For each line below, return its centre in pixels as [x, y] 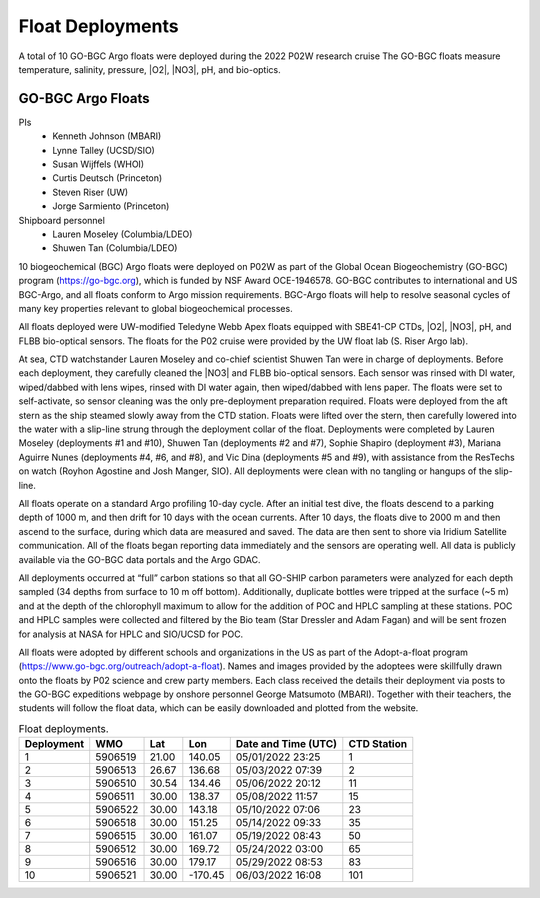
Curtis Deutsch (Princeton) [107, 178]
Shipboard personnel [61, 220]
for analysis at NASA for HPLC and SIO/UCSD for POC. [131, 634]
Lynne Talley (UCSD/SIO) [103, 150]
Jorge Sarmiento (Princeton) [111, 206]
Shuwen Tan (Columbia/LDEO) [115, 248]
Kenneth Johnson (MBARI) [107, 136]
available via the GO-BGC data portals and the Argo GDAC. [139, 559]
